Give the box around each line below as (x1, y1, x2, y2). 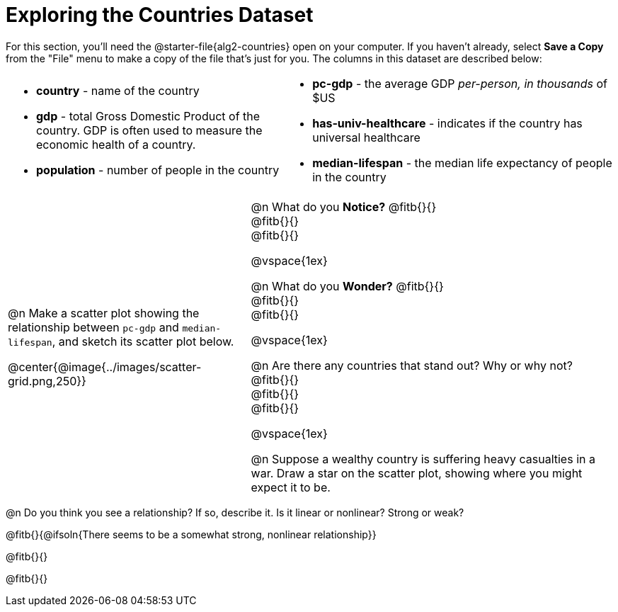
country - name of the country (36, 83, 200, 98)
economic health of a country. (36, 137, 196, 152)
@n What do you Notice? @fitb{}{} (251, 199, 437, 214)
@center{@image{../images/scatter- (8, 359, 202, 374)
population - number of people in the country (36, 162, 280, 177)
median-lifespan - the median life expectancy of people (312, 155, 612, 170)
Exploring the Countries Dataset (6, 3, 314, 27)
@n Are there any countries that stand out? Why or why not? (251, 358, 573, 373)
